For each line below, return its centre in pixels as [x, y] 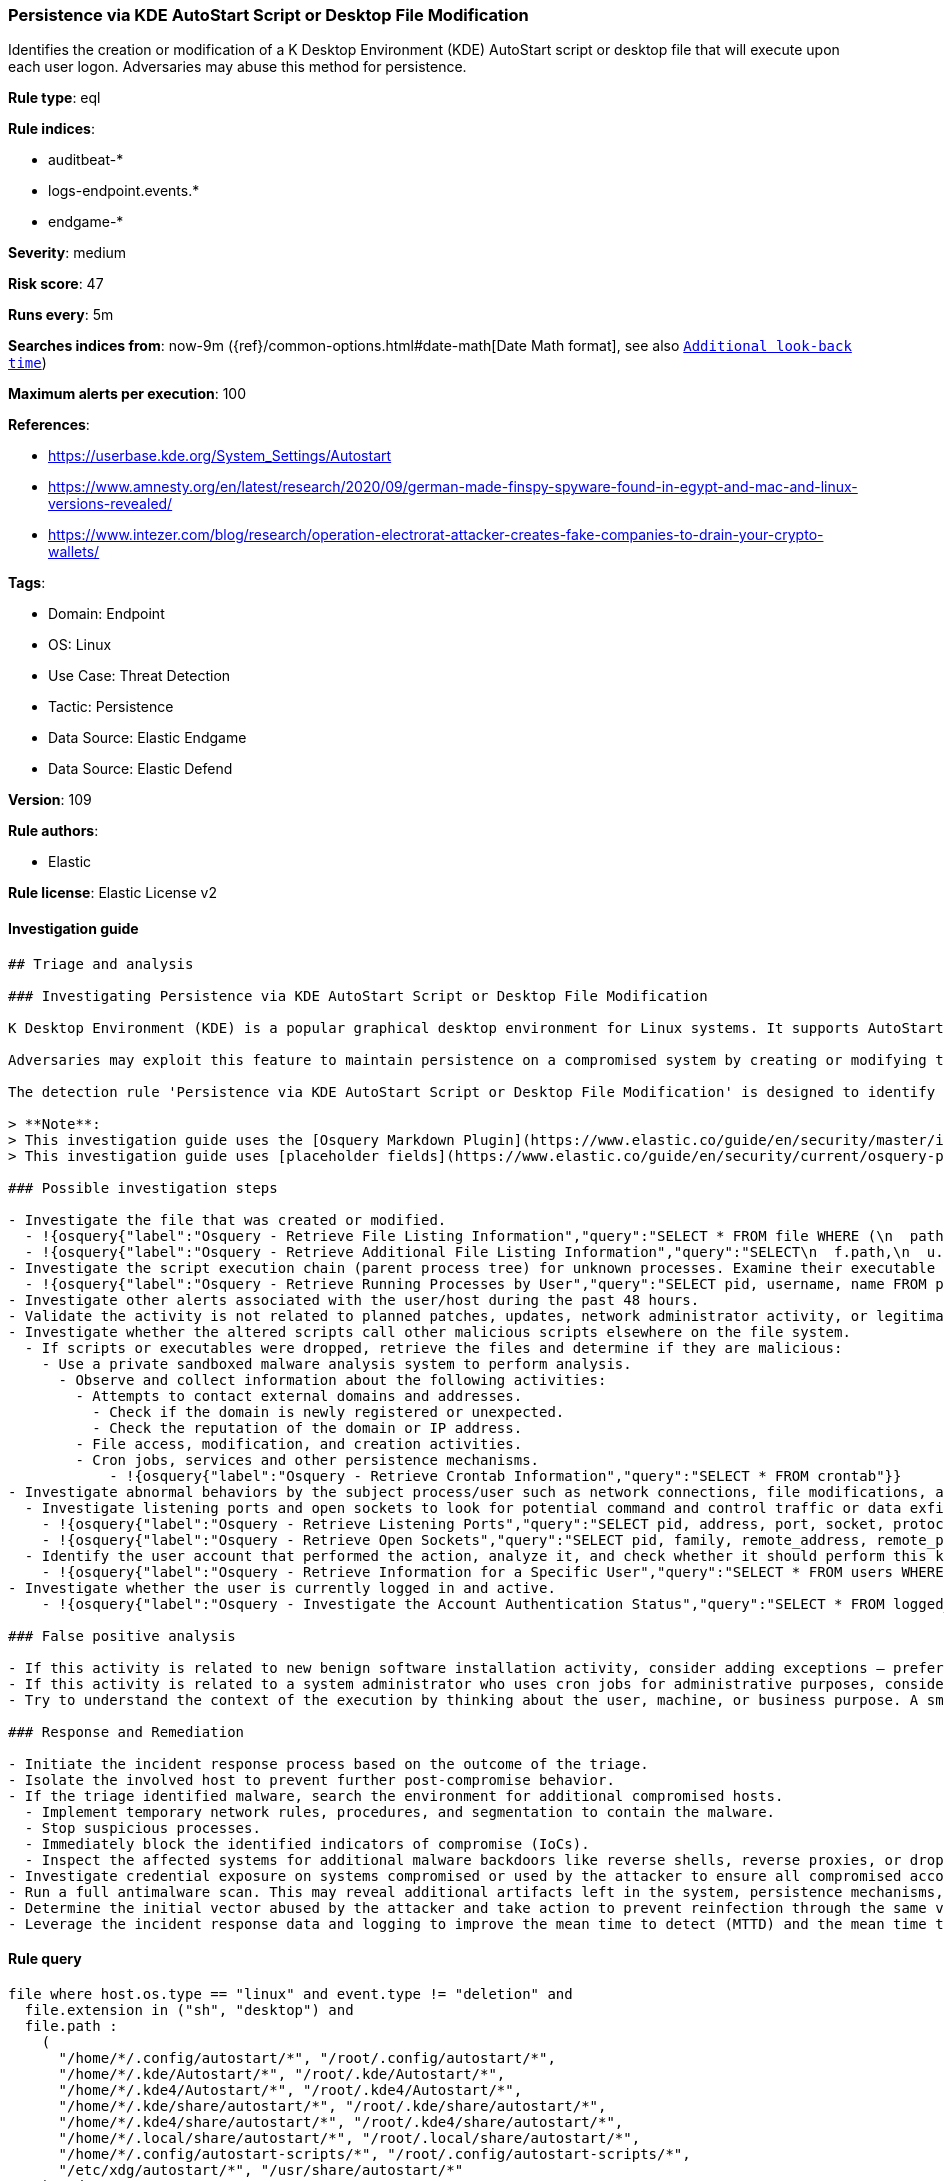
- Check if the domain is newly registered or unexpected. [328, 1411]
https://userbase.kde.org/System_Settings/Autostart [220, 456]
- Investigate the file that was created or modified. [227, 1219]
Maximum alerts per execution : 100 [127, 394]
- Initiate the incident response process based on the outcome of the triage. [328, 1763]
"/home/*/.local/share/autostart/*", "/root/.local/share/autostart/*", [349, 2137]
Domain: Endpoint [106, 614]
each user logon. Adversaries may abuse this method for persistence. [237, 67]
